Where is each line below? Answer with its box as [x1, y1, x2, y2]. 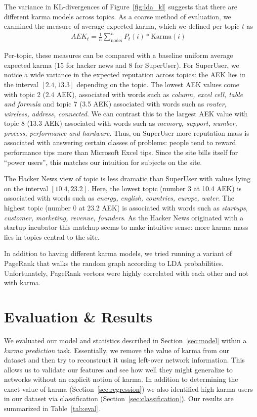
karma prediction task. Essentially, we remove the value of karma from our [4, 345, 229, 355]
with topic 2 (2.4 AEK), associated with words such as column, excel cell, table [4, 89, 243, 99]
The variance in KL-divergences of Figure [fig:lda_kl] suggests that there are [4, 1, 237, 11]
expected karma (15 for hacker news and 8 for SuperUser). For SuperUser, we [4, 59, 239, 70]
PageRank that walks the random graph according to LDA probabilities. [4, 258, 224, 268]
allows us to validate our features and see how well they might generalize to [4, 364, 233, 374]
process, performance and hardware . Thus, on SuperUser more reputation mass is [4, 127, 249, 138]
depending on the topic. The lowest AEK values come [77, 79, 240, 89]
